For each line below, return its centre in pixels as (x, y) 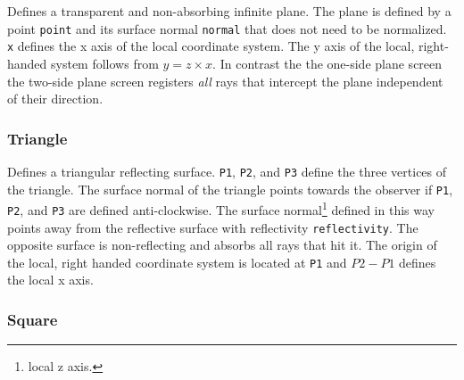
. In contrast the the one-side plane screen (327, 63)
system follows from (105, 63)
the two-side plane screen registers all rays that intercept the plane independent (225, 81)
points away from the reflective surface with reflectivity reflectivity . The (213, 227)
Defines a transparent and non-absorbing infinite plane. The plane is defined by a (229, 11)
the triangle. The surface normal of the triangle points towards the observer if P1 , (230, 189)
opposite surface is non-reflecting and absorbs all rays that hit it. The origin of (222, 245)
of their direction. (55, 99)
